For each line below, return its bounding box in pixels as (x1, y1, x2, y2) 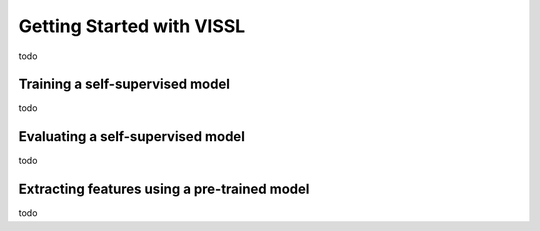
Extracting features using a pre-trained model (18, 181, 310, 198)
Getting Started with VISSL (18, 15, 246, 37)
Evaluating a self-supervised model (18, 128, 245, 145)
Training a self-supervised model (18, 76, 230, 93)
